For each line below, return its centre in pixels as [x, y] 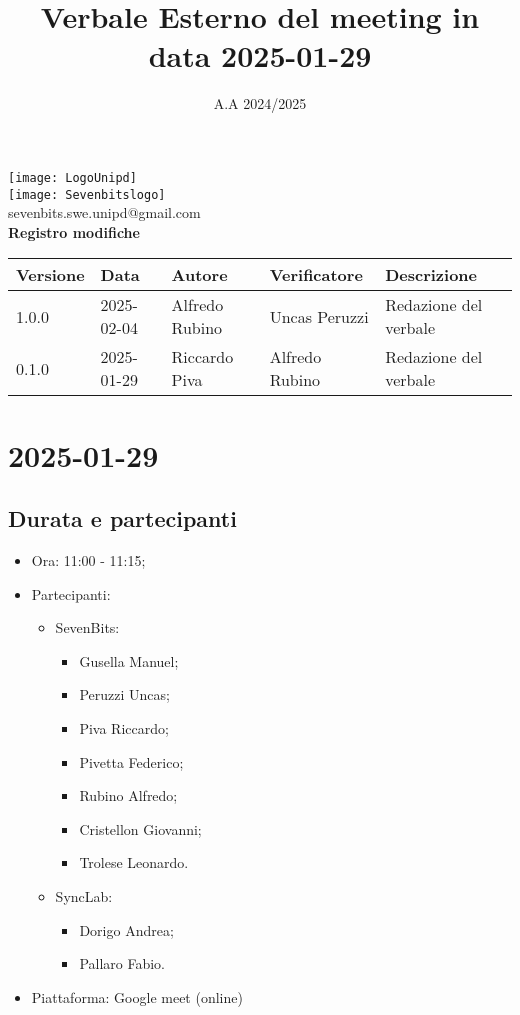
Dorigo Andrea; [126, 929]
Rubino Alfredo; [128, 795]
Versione [50, 275]
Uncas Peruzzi [319, 316]
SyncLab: [84, 895]
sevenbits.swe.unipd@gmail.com [104, 212]
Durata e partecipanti [122, 518]
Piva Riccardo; [124, 727]
